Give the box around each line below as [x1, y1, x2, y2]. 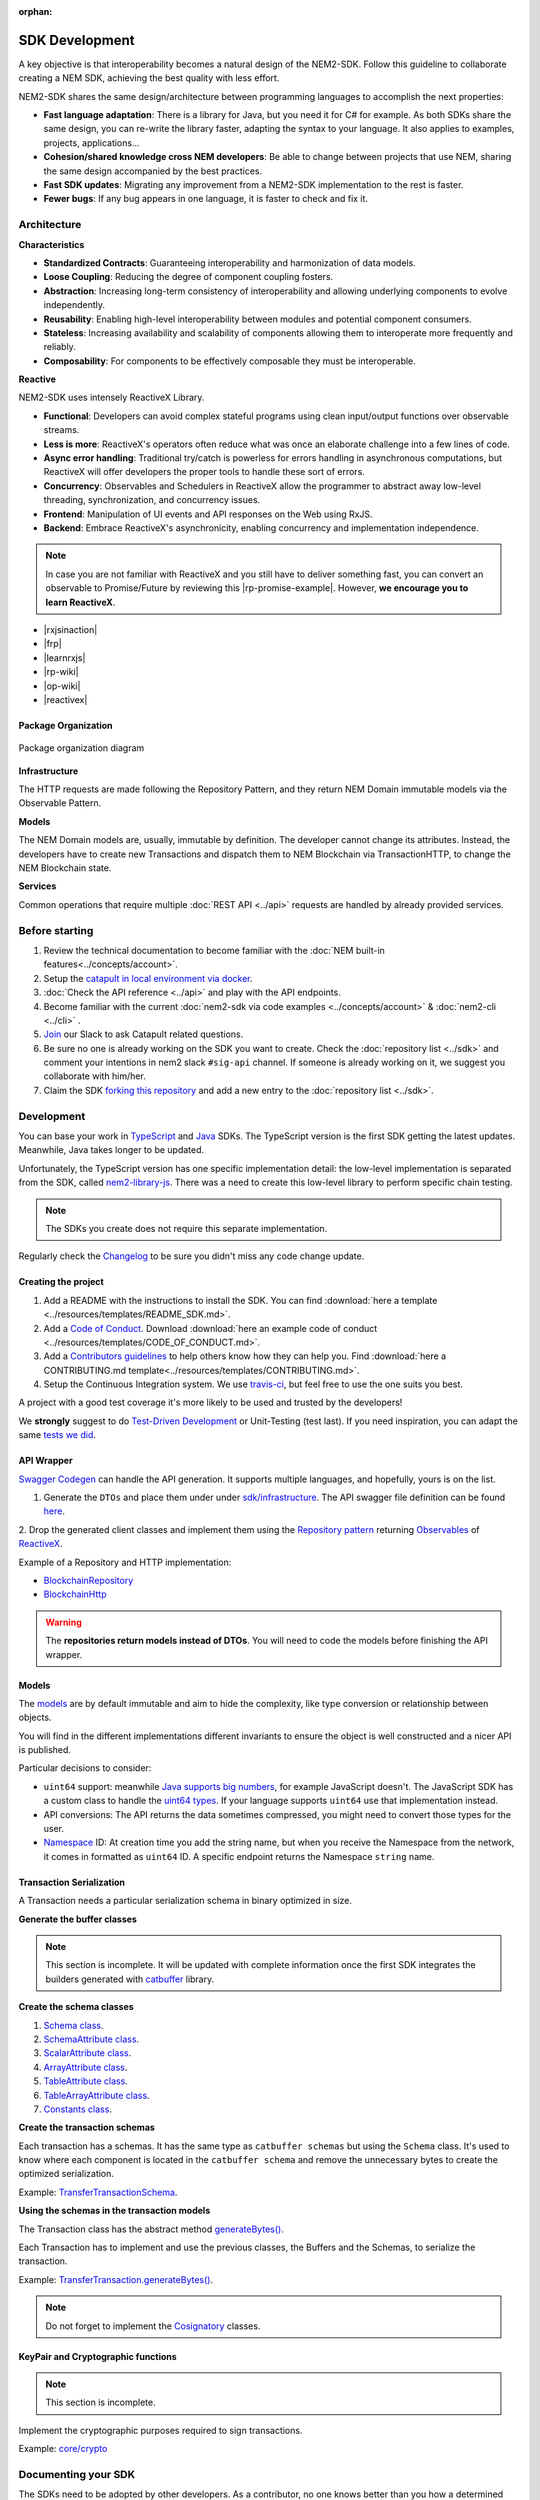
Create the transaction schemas [18, 2121, 155, 2134]
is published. [18, 1744, 72, 1756]
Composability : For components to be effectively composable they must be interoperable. [43, 355, 417, 367]
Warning [45, 1616, 82, 1628]
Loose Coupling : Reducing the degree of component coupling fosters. [43, 271, 334, 283]
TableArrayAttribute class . [43, 2089, 150, 2101]
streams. [43, 424, 80, 436]
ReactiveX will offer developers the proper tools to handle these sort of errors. [43, 466, 365, 478]
